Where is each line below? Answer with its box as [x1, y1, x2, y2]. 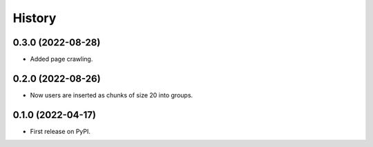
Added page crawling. [30, 55, 93, 63]
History [12, 10, 57, 26]
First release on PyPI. [30, 127, 91, 135]
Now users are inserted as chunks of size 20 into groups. [30, 90, 193, 99]
